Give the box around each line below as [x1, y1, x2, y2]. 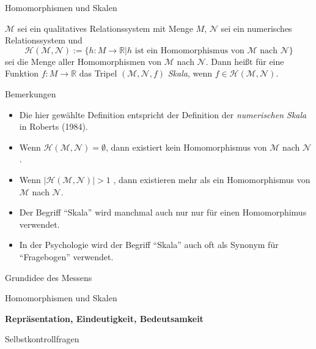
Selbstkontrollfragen [5, 332, 79, 345]
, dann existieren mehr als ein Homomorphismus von [113, 173, 310, 186]
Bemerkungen [5, 87, 56, 100]
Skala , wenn [167, 67, 212, 80]
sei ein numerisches [221, 21, 292, 34]
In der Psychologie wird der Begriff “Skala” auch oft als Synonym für [19, 238, 279, 251]
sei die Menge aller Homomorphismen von [5, 54, 162, 67]
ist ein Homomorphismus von [134, 46, 244, 55]
